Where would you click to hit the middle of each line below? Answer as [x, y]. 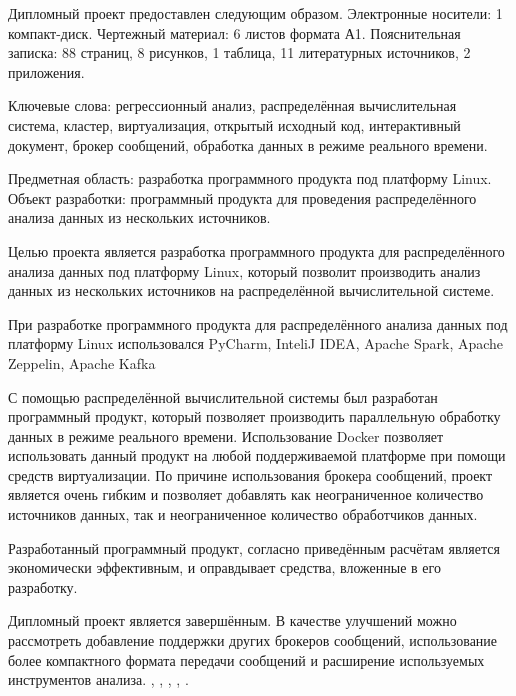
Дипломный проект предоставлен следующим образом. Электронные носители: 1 [255, 13]
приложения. [46, 71]
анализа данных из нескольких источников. [139, 217]
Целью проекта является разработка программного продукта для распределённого [256, 250]
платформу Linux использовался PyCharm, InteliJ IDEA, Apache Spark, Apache [256, 343]
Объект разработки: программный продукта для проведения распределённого [242, 197]
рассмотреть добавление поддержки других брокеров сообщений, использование [253, 640]
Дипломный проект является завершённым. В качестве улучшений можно [232, 620]
